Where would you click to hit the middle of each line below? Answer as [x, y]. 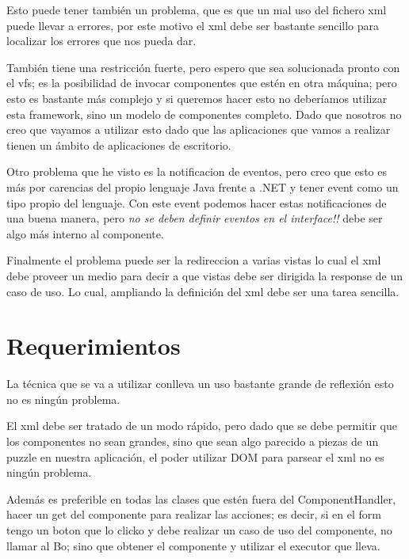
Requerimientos [94, 346]
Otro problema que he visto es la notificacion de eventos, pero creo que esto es [197, 171]
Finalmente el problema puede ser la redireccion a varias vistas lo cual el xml [194, 260]
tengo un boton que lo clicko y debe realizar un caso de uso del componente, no [199, 529]
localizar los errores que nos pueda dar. [101, 41]
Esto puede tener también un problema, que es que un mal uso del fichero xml [197, 10]
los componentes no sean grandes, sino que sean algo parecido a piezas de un [193, 441]
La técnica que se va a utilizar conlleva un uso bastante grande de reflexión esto [200, 384]
